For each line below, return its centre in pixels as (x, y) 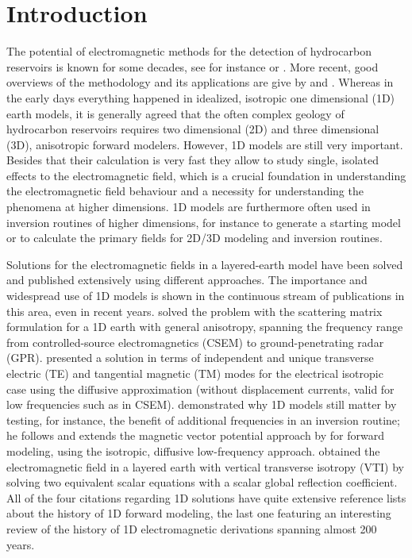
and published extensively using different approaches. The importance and (187, 280)
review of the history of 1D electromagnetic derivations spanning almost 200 (192, 528)
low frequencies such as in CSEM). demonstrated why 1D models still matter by (202, 404)
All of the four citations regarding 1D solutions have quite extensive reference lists (206, 497)
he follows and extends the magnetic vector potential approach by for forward (195, 435)
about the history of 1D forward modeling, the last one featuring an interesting (199, 513)
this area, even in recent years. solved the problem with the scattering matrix (194, 311)
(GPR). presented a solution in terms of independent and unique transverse (190, 358)
